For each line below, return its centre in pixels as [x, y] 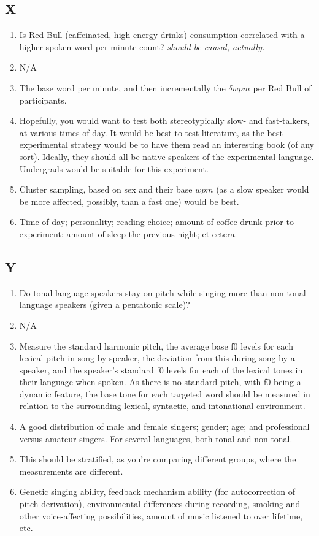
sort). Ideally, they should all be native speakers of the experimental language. [167, 156]
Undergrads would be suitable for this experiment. [114, 168]
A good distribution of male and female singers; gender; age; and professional [164, 427]
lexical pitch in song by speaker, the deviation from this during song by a [157, 358]
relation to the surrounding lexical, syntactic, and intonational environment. [162, 406]
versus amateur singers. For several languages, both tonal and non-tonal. [156, 438]
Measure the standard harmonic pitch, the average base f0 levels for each [156, 346]
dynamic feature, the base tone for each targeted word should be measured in [165, 393]
